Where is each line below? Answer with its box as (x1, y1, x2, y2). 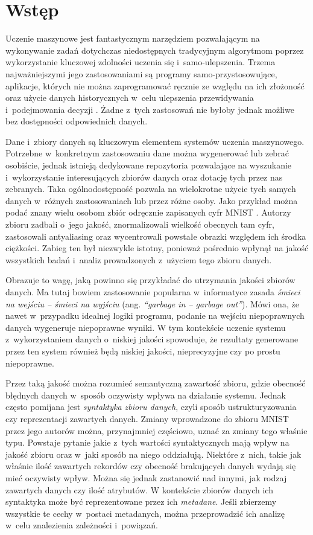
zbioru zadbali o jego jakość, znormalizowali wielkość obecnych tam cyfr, (5, 218, 274, 231)
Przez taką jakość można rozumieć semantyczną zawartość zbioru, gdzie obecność (5, 377, 306, 389)
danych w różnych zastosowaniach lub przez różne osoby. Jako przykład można (5, 194, 298, 207)
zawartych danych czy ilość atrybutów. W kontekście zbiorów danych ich (5, 483, 273, 496)
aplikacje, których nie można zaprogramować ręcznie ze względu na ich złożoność (5, 79, 305, 92)
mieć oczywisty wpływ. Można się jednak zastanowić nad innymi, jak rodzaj (5, 471, 287, 484)
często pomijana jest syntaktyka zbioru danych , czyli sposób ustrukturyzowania (5, 400, 297, 413)
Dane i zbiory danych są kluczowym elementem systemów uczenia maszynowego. (5, 135, 305, 147)
